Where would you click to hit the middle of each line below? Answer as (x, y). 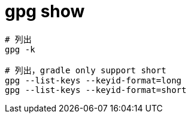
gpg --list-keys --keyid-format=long (93, 80)
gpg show (45, 11)
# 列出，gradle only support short (86, 70)
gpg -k (20, 49)
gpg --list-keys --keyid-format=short (96, 90)
